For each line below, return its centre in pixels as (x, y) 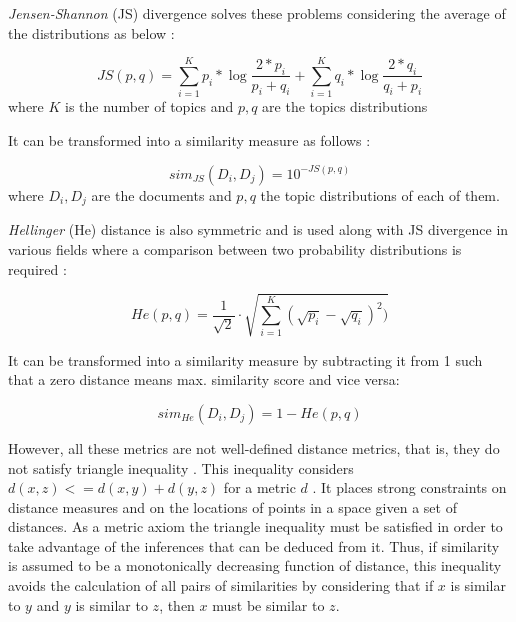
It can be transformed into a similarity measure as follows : (189, 139)
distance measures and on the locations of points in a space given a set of (232, 506)
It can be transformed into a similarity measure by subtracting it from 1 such (245, 359)
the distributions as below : (91, 32)
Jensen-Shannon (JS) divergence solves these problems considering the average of (257, 13)
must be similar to (268, 604)
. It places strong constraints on (409, 487)
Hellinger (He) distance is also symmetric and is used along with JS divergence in (258, 229)
